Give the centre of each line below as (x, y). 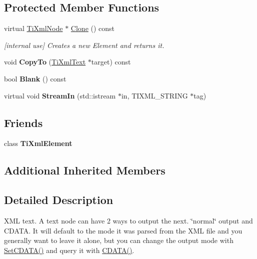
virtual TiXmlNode (33, 28)
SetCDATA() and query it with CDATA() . (69, 250)
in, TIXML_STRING (154, 95)
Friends (23, 122)
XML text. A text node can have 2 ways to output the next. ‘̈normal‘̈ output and (128, 220)
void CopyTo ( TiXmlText (45, 62)
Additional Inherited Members (85, 170)
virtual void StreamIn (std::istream (60, 95)
